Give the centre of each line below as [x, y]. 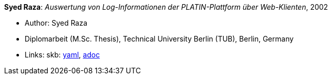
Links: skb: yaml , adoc [62, 55]
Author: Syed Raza [56, 23]
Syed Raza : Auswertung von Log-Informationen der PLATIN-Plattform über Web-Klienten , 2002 [166, 7]
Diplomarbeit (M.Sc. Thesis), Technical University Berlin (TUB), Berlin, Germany [159, 39]
